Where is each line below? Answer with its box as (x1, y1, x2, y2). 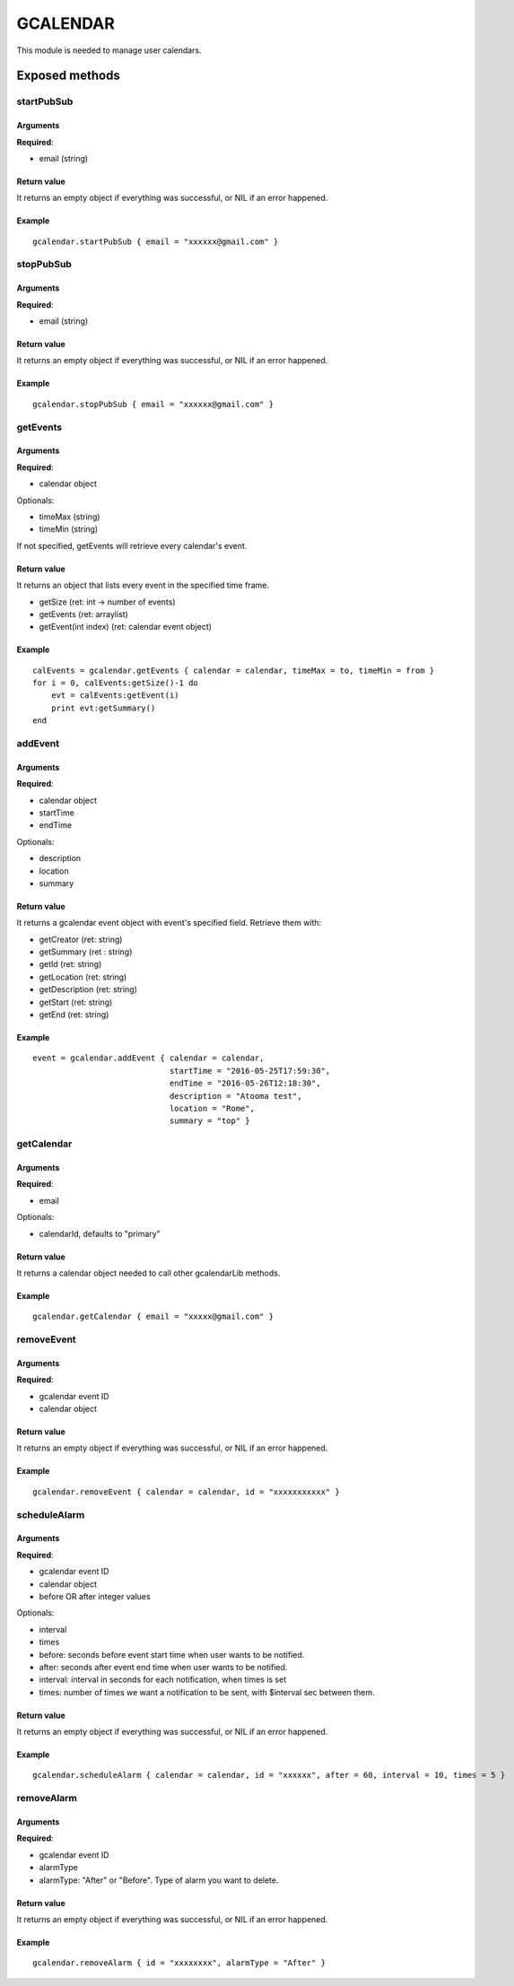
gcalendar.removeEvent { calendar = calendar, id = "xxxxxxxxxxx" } (32, 1486, 340, 1497)
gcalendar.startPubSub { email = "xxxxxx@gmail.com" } (32, 236, 279, 247)
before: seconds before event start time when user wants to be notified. (39, 1649, 305, 1659)
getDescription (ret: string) (39, 984, 138, 995)
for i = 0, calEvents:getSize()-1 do (32, 678, 199, 688)
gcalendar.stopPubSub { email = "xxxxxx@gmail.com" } (32, 399, 274, 409)
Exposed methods (16, 68, 120, 83)
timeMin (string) (39, 524, 99, 535)
